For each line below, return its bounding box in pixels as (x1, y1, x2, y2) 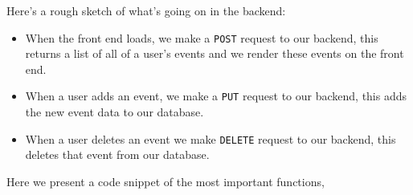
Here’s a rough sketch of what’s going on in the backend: (6, 2, 286, 18)
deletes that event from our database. (25, 146, 210, 163)
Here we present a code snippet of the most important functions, (6, 173, 325, 189)
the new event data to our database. (25, 104, 204, 120)
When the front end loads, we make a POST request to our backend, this (25, 29, 378, 46)
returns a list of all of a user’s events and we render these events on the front (25, 45, 404, 62)
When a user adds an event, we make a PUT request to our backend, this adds (25, 87, 407, 104)
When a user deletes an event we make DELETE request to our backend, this (25, 130, 396, 147)
